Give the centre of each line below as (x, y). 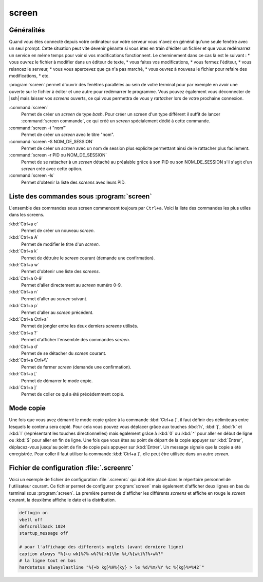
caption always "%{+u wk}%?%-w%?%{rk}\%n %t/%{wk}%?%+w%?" (91, 554)
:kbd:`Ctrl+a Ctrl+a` (28, 319)
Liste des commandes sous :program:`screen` (81, 196)
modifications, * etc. (29, 76)
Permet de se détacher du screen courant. (64, 353)
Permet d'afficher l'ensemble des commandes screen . (75, 340)
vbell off (31, 520)
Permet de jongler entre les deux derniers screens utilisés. (80, 326)
